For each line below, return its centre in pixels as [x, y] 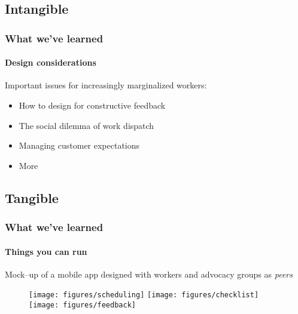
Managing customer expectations [79, 145]
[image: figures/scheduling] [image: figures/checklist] [144, 295]
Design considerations [51, 62]
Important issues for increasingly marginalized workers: [106, 85]
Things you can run [46, 251]
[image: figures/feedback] [82, 305]
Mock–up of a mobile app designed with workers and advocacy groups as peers [149, 274]
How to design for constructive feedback [92, 105]
